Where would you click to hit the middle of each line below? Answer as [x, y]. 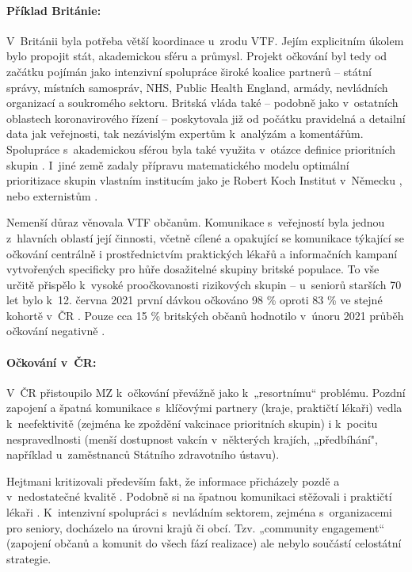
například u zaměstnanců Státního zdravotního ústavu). [143, 454]
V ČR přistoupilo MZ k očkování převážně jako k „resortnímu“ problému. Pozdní [206, 392]
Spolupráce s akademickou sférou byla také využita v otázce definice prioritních [201, 149]
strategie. [29, 558]
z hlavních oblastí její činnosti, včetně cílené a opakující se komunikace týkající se [205, 237]
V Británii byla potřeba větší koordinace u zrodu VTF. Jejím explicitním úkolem [205, 40]
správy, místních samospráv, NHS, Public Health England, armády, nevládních [197, 87]
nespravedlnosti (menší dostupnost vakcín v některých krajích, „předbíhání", [192, 439]
